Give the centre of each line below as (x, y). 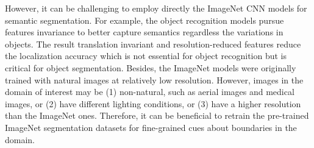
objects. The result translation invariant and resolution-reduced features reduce (153, 44)
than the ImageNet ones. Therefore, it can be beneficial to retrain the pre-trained (157, 115)
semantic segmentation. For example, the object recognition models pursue (145, 20)
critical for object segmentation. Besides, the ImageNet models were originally (151, 67)
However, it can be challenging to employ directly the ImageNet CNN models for (156, 8)
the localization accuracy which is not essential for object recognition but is (146, 56)
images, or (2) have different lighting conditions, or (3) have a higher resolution (153, 103)
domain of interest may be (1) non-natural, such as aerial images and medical (150, 92)
